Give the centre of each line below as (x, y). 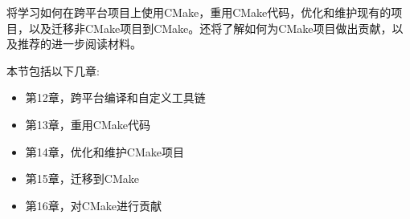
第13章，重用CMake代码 (88, 124)
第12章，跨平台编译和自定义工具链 (115, 97)
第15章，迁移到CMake (82, 178)
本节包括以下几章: (53, 70)
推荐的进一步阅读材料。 (79, 44)
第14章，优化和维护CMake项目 (105, 151)
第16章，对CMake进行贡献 (93, 205)
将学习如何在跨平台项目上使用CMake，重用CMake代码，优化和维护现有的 (199, 12)
